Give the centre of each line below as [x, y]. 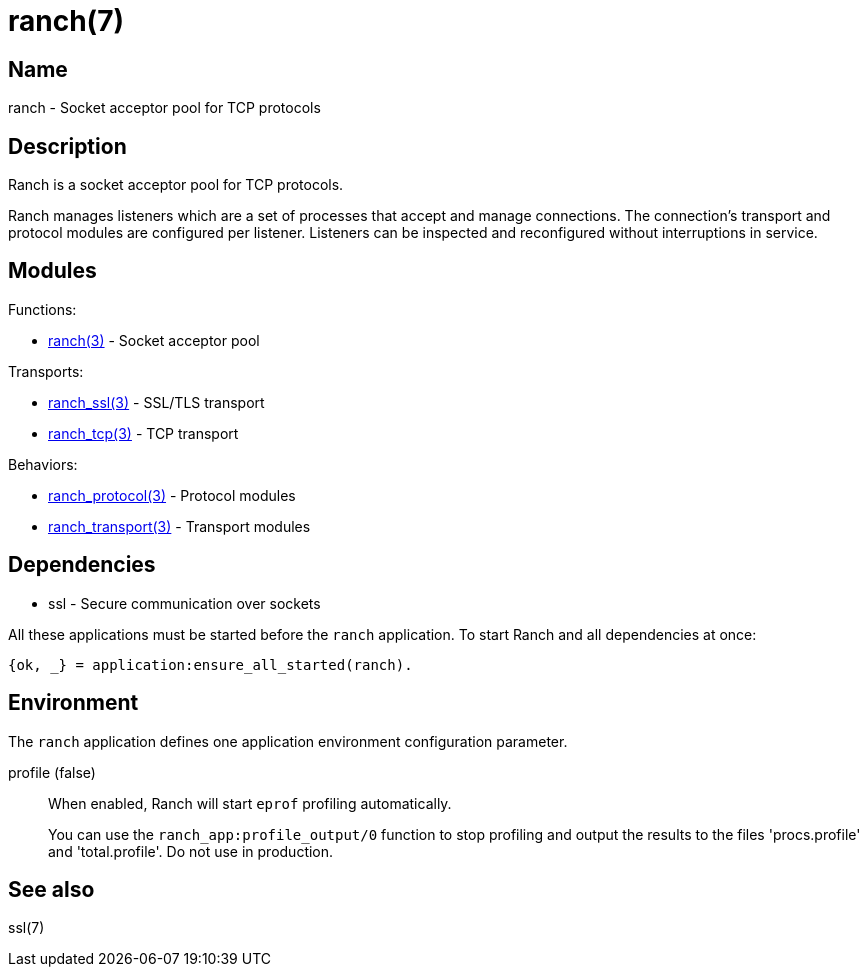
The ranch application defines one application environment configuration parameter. [288, 741]
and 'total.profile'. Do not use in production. [191, 851]
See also [51, 889]
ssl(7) [26, 928]
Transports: [46, 371]
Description [67, 146]
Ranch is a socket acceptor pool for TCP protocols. [176, 185]
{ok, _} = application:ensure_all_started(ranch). [210, 664]
